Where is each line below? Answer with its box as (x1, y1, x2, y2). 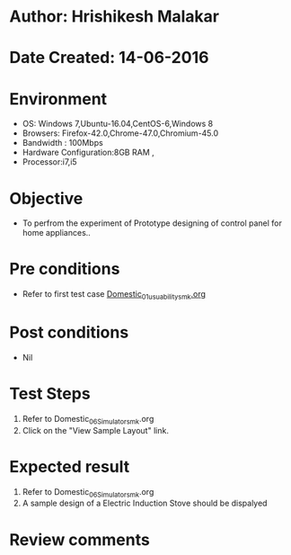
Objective (9, 188, 84, 209)
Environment (9, 88, 108, 109)
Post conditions (9, 322, 129, 343)
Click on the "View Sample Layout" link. (22, 425, 169, 435)
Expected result (9, 456, 130, 477)
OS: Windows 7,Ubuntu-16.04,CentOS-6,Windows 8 (22, 119, 214, 130)
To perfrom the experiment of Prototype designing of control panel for (22, 218, 283, 228)
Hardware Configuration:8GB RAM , (22, 147, 154, 158)
